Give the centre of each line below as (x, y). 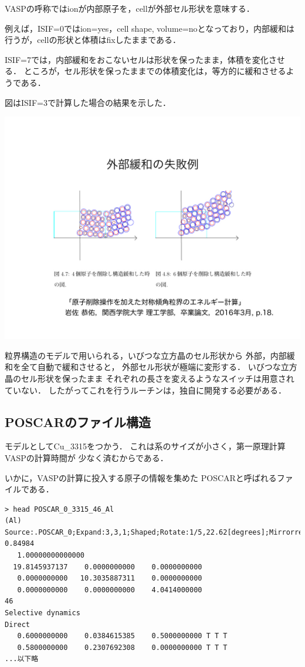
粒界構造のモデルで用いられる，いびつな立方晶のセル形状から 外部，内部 (146, 355)
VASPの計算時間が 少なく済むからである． (87, 457)
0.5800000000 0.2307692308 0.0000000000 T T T (122, 647)
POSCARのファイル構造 (78, 421)
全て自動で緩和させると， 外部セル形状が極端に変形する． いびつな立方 (159, 367)
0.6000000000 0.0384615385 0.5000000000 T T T (122, 636)
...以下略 (22, 659)
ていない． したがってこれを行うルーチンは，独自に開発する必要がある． (145, 390)
